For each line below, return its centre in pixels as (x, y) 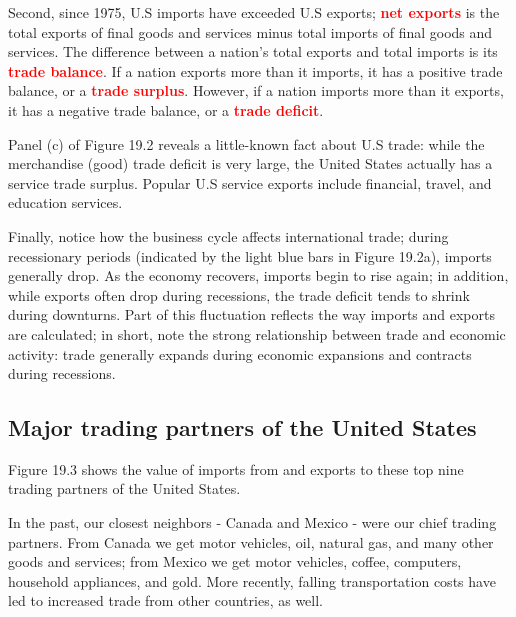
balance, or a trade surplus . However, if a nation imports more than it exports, (256, 90)
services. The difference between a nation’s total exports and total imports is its (253, 51)
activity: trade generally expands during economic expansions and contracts (240, 353)
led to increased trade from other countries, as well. (166, 600)
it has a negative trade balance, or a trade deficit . (166, 109)
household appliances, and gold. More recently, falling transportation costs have (252, 580)
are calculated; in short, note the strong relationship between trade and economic (257, 333)
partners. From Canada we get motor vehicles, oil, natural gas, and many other (251, 541)
